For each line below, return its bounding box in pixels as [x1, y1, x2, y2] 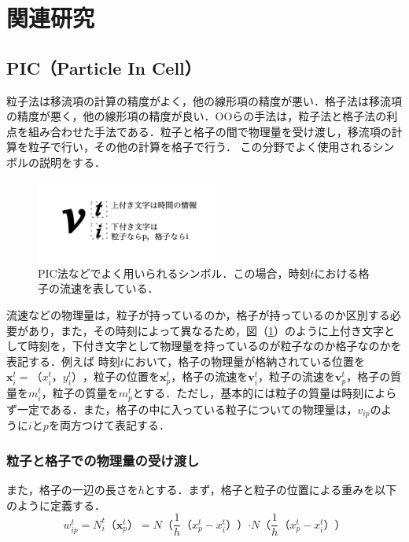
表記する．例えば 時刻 [6, 352, 120, 369]
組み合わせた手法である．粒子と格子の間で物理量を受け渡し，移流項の [28, 123, 392, 139]
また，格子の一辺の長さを [6, 481, 138, 497]
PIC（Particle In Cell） [6, 55, 201, 79]
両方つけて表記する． [59, 417, 170, 433]
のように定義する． [6, 496, 105, 513]
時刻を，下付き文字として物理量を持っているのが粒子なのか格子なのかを [28, 337, 402, 354]
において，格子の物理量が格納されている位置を [123, 352, 365, 369]
